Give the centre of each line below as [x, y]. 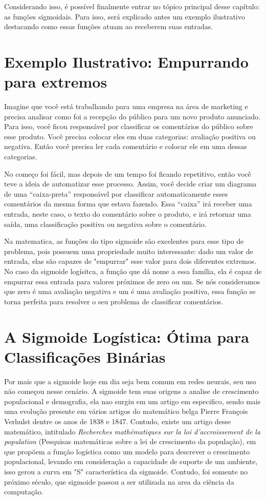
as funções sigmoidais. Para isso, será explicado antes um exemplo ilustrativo [125, 16]
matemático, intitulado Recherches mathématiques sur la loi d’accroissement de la [132, 431]
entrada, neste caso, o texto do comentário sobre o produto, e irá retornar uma [128, 214]
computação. [24, 492]
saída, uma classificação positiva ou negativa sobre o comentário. [105, 224]
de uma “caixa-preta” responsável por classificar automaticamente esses [116, 193]
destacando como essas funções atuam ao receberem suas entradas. [109, 26]
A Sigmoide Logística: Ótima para [127, 336]
